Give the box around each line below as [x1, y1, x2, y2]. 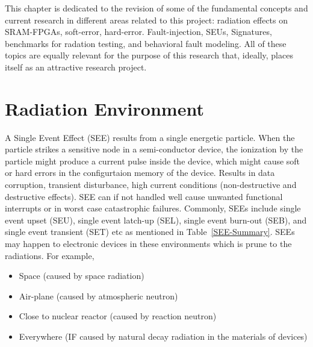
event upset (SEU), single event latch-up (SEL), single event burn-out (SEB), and [5, 213, 307, 226]
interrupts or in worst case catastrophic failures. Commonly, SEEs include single [5, 202, 301, 214]
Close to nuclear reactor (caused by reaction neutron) [19, 310, 217, 322]
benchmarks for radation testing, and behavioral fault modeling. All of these [5, 37, 287, 49]
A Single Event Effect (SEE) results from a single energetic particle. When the [5, 131, 295, 143]
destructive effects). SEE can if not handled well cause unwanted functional [5, 190, 283, 202]
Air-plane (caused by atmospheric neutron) [19, 289, 178, 302]
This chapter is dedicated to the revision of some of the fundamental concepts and [5, 2, 308, 14]
